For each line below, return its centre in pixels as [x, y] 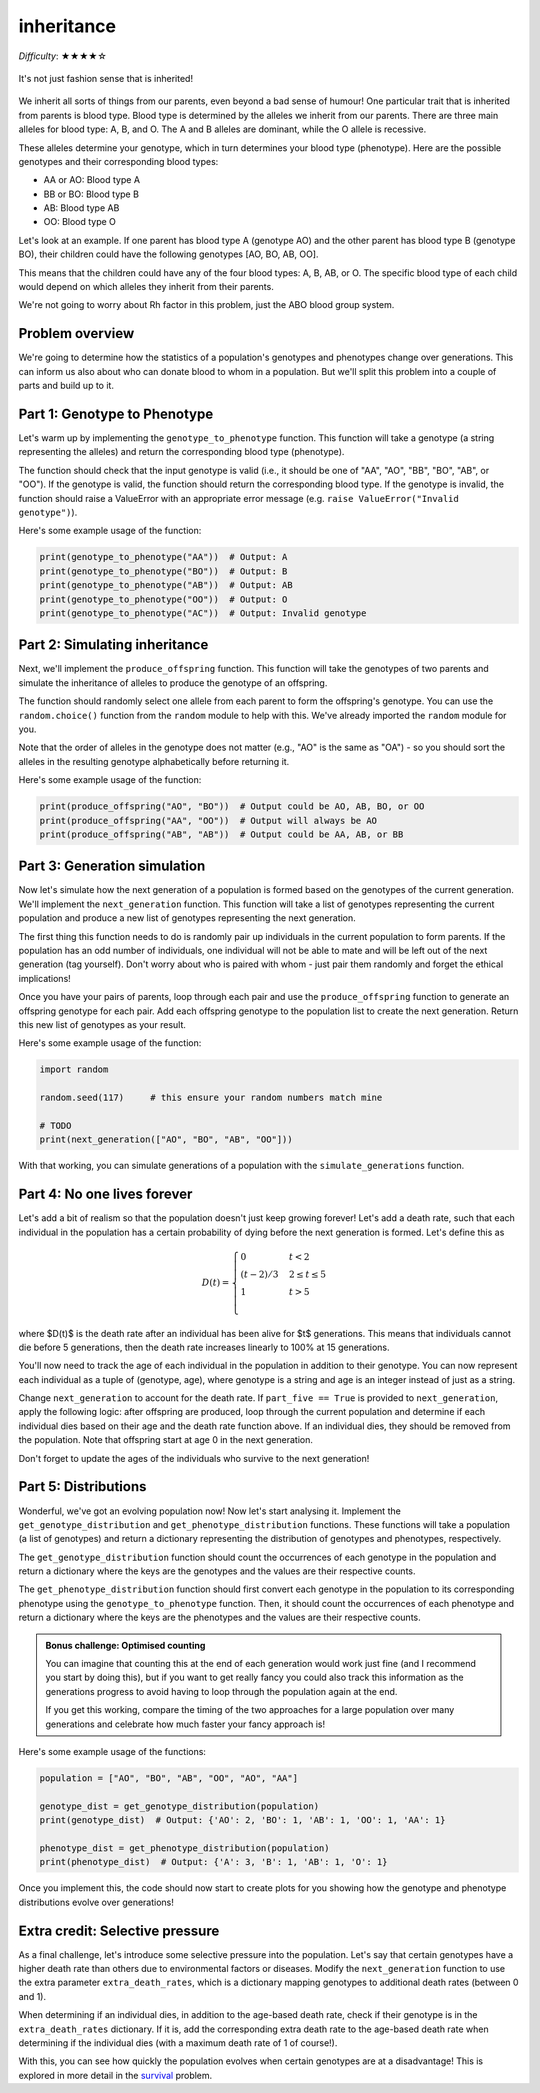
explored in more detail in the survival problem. [115, 2075]
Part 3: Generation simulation [112, 866]
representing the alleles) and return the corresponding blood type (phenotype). [181, 452]
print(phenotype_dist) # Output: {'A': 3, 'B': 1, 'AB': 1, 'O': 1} [213, 1862]
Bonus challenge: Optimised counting [125, 1645]
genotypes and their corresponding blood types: [118, 161]
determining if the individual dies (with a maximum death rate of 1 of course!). [178, 2042]
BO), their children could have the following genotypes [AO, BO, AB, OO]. [168, 254]
